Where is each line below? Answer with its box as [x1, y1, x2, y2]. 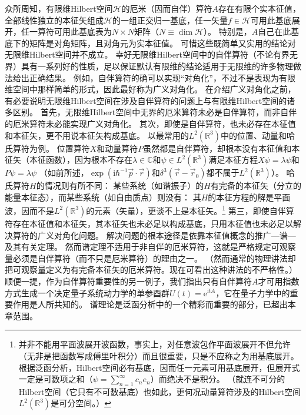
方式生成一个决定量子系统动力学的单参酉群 [5, 286, 169, 299]
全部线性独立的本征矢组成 [5, 14, 104, 26]
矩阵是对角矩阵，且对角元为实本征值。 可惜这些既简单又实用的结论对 [29, 36, 296, 49]
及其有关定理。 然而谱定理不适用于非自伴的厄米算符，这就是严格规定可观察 [5, 240, 296, 253]
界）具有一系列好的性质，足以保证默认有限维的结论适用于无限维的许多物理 [5, 59, 293, 72]
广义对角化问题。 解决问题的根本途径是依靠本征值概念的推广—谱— [37, 229, 296, 241]
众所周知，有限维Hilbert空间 [5, 2, 113, 14]
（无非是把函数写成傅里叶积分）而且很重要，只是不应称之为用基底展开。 [18, 349, 299, 362]
